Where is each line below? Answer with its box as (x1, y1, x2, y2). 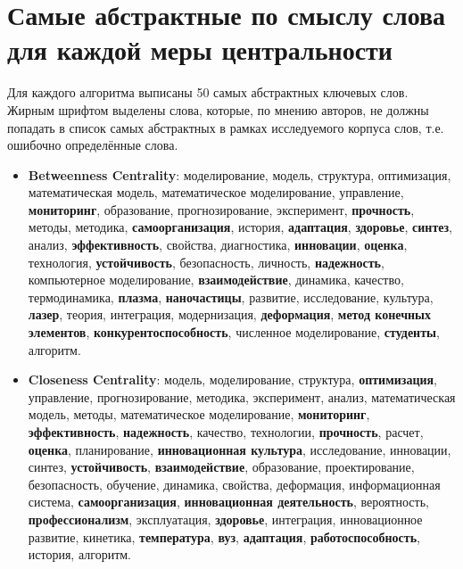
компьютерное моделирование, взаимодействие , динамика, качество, (28, 270, 404, 289)
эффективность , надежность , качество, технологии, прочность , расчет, (28, 423, 424, 441)
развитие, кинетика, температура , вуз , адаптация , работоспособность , (28, 527, 421, 546)
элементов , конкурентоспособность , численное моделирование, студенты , (28, 323, 440, 342)
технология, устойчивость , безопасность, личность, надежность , (28, 252, 384, 271)
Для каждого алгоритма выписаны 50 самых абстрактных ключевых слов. (7, 83, 409, 102)
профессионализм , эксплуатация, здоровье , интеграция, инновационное (28, 509, 423, 528)
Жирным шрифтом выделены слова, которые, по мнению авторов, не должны (7, 100, 429, 119)
